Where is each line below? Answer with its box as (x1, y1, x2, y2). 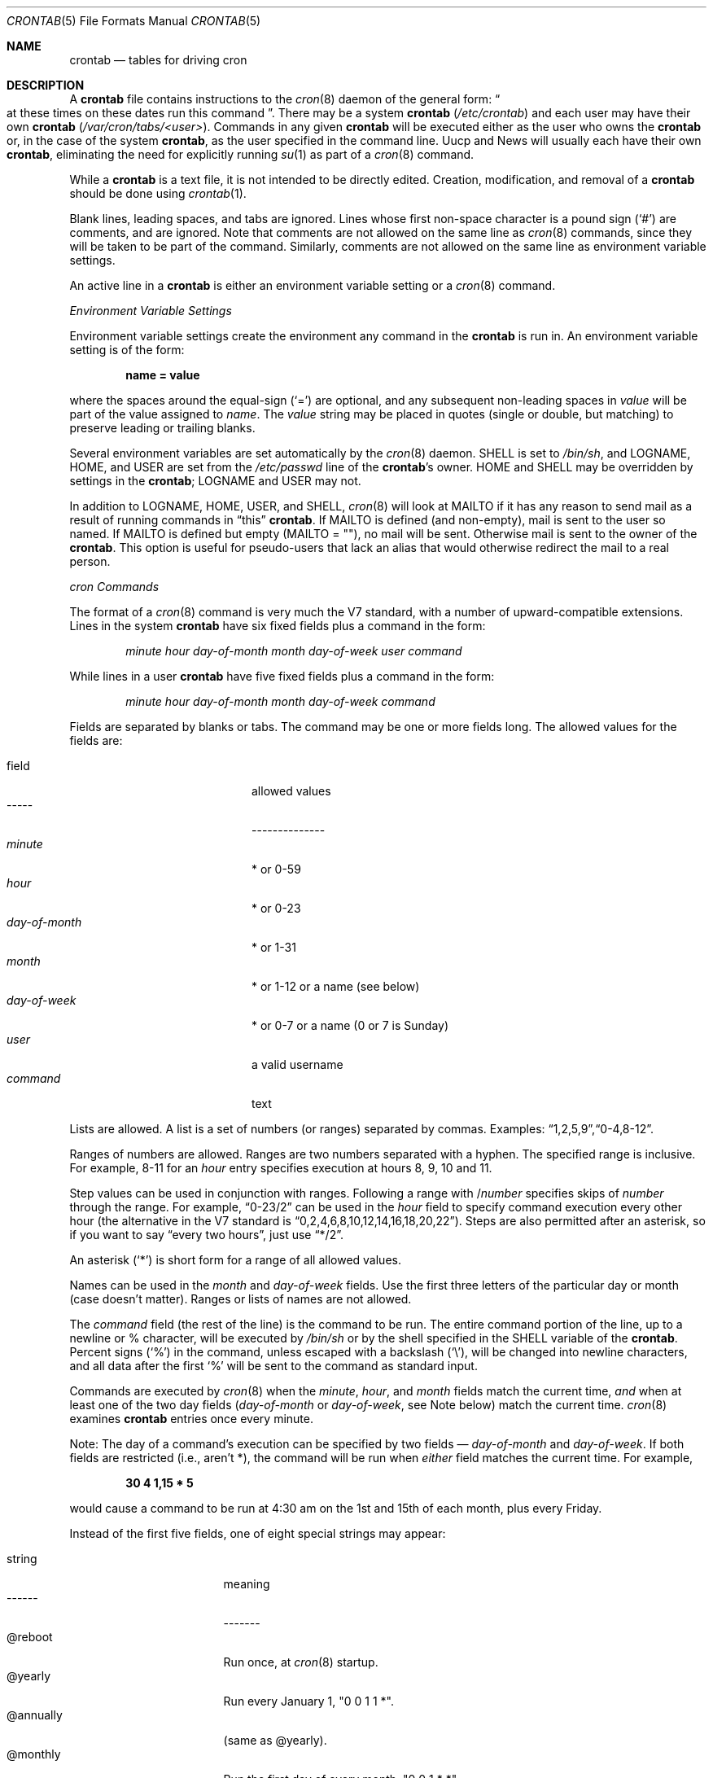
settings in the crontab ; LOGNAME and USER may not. (69, 474, 361, 488)
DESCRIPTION (7, 78, 85, 92)
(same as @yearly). (223, 1733, 327, 1747)
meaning (223, 1577, 270, 1591)
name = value (125, 368, 200, 382)
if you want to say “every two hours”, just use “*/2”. (69, 1228, 343, 1242)
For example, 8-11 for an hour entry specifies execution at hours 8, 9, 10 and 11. (69, 1161, 492, 1175)
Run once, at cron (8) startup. (223, 1655, 378, 1669)
